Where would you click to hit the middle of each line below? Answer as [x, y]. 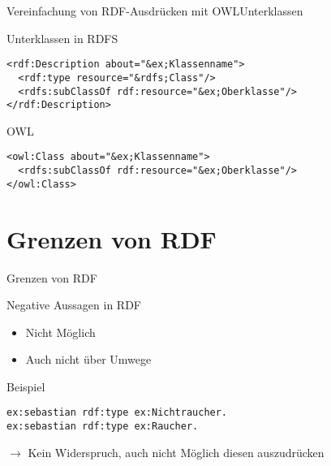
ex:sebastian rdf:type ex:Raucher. [103, 427]
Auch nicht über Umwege [88, 359]
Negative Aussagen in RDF [74, 305]
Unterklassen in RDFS [62, 38]
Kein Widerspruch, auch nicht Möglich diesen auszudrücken [176, 452]
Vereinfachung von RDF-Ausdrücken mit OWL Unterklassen [155, 11]
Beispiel [26, 386]
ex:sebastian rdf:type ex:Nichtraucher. [117, 413]
